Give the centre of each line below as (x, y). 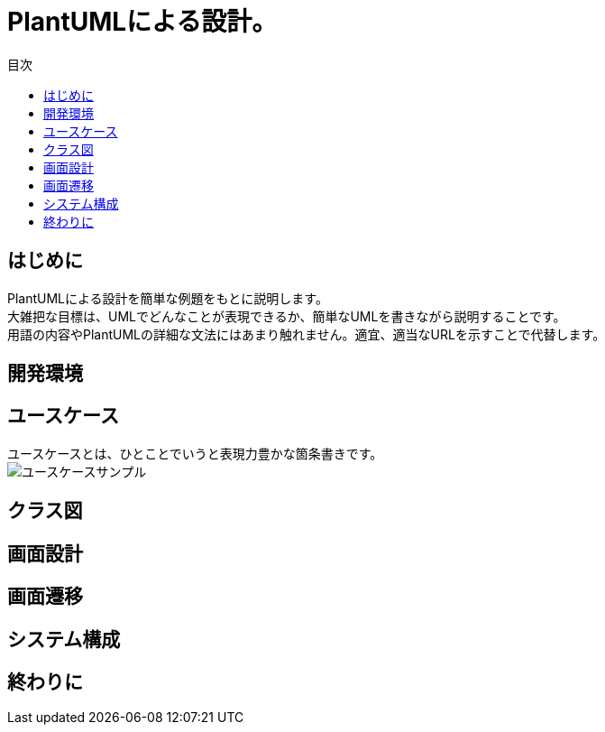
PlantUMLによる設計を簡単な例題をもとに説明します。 (168, 298)
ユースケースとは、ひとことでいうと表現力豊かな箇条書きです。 (195, 453)
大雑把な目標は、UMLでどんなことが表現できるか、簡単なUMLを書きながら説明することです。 (287, 316)
